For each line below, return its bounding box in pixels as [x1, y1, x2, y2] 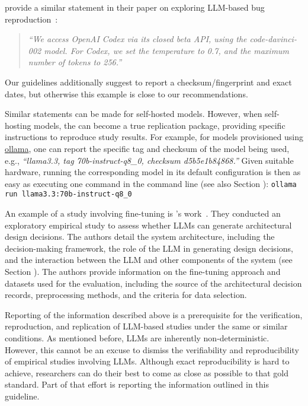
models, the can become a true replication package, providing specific [34, 119, 285, 131]
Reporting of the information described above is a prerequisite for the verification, [5, 308, 303, 321]
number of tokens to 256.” [28, 56, 122, 68]
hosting [5, 119, 31, 131]
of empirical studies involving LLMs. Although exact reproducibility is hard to [5, 355, 290, 367]
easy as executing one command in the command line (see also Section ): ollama [5, 177, 297, 189]
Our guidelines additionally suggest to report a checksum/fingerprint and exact [5, 75, 292, 88]
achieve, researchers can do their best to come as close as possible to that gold [5, 366, 289, 379]
